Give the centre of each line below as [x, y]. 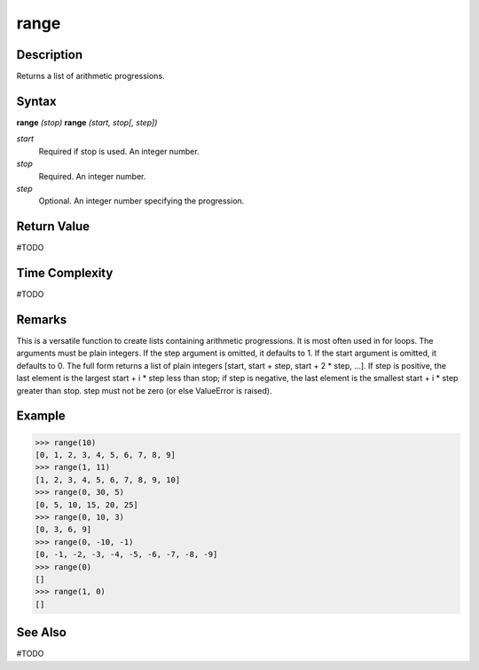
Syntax [36, 101]
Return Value [53, 227]
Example [41, 416]
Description [50, 55]
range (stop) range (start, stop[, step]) [87, 122]
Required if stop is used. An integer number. [119, 151]
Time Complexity [65, 273]
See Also [41, 632]
